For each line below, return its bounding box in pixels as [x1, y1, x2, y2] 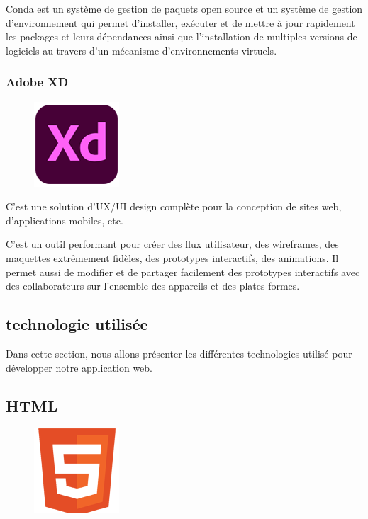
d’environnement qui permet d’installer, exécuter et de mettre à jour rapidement [6, 15, 355, 30]
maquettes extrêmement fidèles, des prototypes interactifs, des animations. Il [6, 250, 339, 265]
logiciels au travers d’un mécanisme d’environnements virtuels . [6, 42, 277, 57]
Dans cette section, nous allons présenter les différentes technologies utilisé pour [6, 346, 352, 360]
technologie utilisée [6, 313, 148, 335]
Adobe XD [6, 73, 69, 91]
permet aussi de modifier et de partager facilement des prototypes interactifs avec [6, 264, 360, 279]
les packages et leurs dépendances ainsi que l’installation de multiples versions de [6, 29, 357, 44]
